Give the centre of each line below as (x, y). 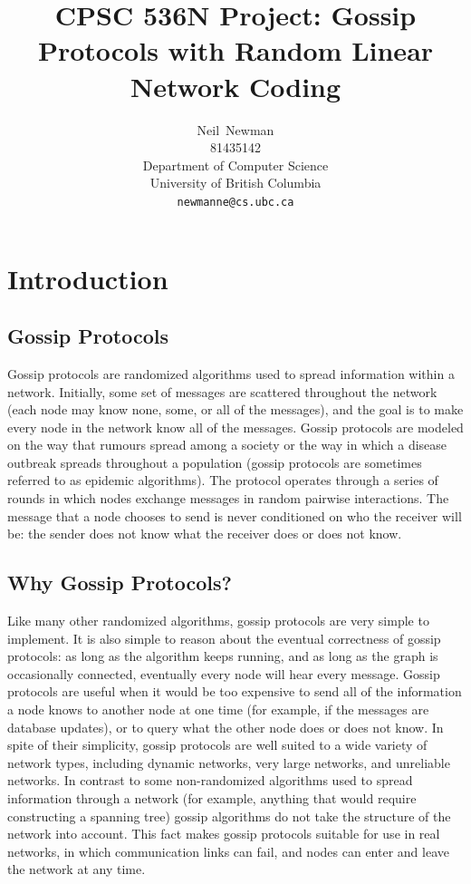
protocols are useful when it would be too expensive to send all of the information (235, 691)
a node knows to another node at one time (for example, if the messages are (218, 709)
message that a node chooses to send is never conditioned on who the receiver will (235, 515)
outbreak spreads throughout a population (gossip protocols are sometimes (215, 462)
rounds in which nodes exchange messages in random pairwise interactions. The (228, 498)
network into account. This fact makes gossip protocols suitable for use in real (224, 834)
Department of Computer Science (235, 165)
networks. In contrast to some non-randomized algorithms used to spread (210, 780)
